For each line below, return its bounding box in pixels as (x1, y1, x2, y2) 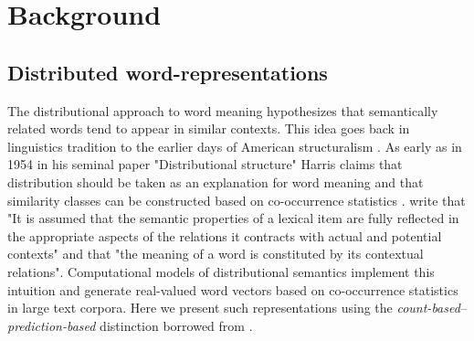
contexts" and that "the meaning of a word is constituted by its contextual (7, 244, 424, 263)
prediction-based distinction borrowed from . (7, 315, 253, 335)
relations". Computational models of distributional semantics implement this (7, 261, 435, 281)
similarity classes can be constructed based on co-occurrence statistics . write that (7, 190, 466, 209)
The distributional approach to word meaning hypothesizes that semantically (7, 101, 438, 120)
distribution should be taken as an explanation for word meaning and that (7, 172, 424, 191)
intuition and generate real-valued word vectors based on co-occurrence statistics (7, 280, 458, 299)
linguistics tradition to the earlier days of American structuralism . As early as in (7, 136, 462, 155)
